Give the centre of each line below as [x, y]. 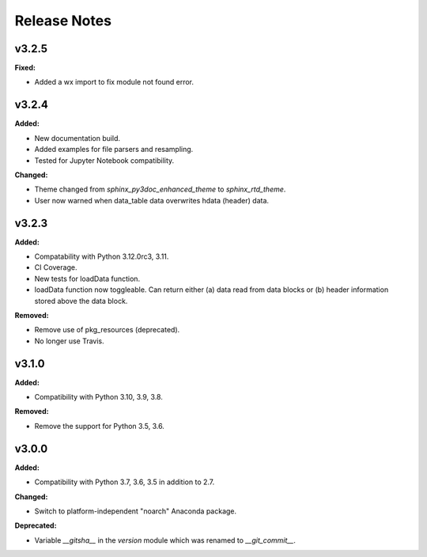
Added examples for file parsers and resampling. [114, 150]
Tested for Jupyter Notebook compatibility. [104, 160]
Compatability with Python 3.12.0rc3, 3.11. [102, 256]
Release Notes [63, 21]
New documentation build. [77, 138]
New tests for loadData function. [87, 278]
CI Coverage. [56, 267]
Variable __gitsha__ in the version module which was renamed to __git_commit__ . [165, 540]
